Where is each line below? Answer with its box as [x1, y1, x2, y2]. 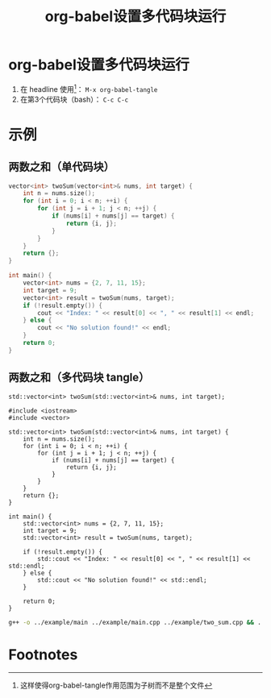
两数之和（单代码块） [8, 160, 115, 174]
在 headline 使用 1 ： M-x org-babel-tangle [19, 82, 158, 93]
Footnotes [8, 646, 78, 663]
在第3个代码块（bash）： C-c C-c [19, 94, 129, 104]
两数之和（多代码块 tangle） [8, 371, 150, 384]
